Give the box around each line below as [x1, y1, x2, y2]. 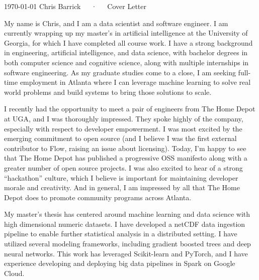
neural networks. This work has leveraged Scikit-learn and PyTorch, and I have [4, 248, 248, 258]
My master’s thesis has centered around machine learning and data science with [4, 209, 250, 219]
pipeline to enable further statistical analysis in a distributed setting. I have [4, 228, 237, 239]
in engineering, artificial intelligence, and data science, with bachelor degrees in [4, 47, 248, 58]
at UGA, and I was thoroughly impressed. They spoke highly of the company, [4, 113, 243, 123]
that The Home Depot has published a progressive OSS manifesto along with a [4, 153, 247, 163]
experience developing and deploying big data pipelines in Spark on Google [4, 258, 235, 268]
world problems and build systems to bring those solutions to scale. [4, 86, 212, 97]
